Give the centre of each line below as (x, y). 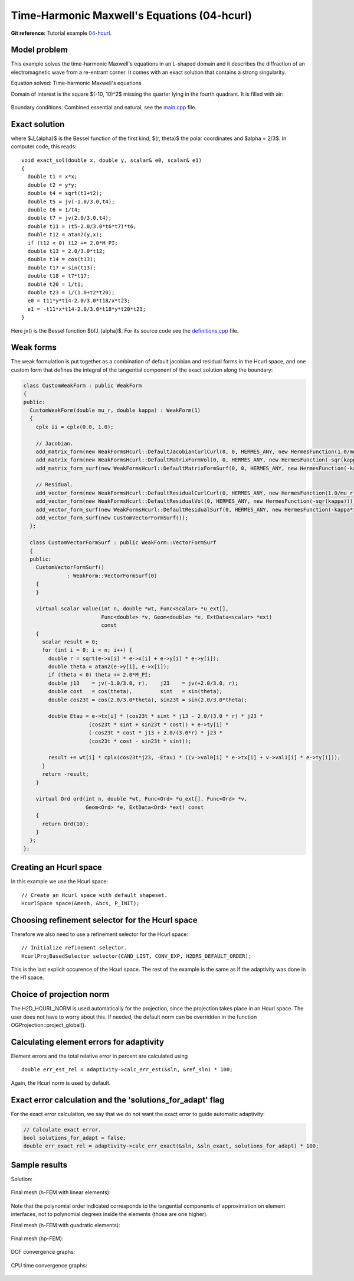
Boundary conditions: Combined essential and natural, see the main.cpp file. (104, 108)
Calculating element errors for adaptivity (88, 1042)
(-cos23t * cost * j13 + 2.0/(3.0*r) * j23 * (156, 733)
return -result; (65, 774)
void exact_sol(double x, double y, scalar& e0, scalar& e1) (112, 160)
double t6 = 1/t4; (54, 210)
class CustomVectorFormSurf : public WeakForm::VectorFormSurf (123, 543)
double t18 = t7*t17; (59, 276)
